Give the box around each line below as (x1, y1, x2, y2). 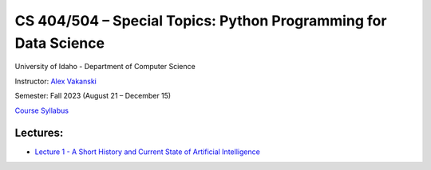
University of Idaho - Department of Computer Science (14, 62, 196, 71)
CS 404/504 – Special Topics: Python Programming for (14, 12, 387, 29)
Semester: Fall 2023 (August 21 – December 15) (14, 91, 172, 101)
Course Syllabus (14, 106, 69, 115)
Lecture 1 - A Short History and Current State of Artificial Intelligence (34, 147, 261, 156)
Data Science (14, 34, 105, 52)
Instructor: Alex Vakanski (14, 76, 97, 86)
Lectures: (14, 126, 64, 140)
